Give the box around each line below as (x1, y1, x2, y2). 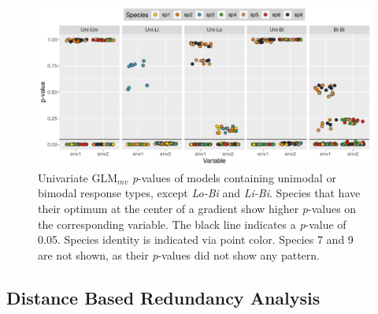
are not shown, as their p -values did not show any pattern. (38, 246, 320, 263)
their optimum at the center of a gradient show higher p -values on (38, 200, 357, 217)
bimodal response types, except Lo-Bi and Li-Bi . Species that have (38, 185, 361, 201)
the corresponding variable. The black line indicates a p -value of (38, 215, 346, 232)
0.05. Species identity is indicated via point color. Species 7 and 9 (38, 231, 354, 248)
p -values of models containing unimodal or (132, 169, 336, 185)
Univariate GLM (38, 169, 118, 185)
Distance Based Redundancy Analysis (6, 285, 321, 309)
